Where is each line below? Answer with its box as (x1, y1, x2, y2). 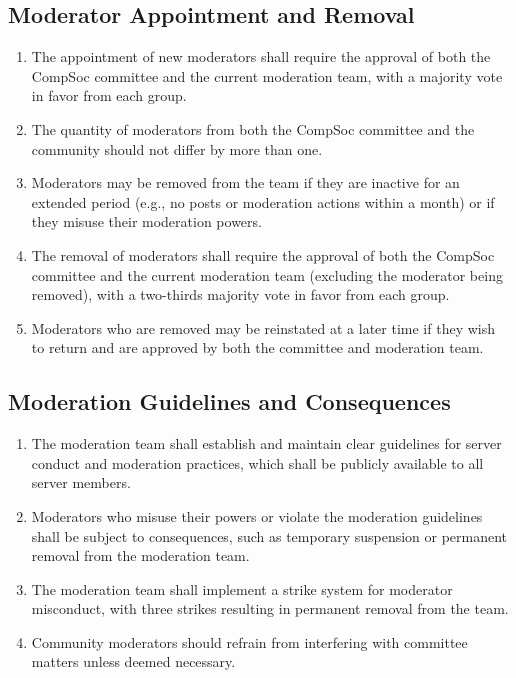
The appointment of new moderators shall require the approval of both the (31, 46, 491, 67)
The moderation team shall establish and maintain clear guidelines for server (31, 433, 502, 454)
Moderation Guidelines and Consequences (8, 386, 451, 417)
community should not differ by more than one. (31, 138, 323, 159)
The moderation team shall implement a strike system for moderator (31, 578, 453, 599)
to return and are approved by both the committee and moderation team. (31, 337, 484, 358)
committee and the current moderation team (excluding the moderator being (31, 264, 503, 285)
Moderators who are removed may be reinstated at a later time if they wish (31, 317, 495, 338)
